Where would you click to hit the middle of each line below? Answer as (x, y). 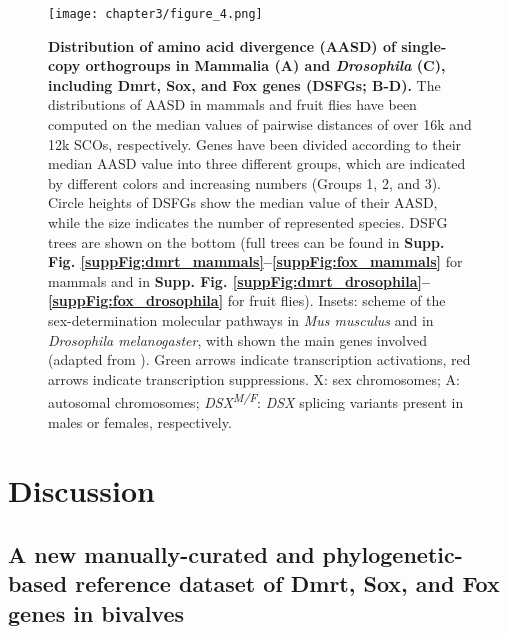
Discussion (81, 490)
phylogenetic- (392, 553)
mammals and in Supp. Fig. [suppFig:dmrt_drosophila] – (239, 280)
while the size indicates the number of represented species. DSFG (248, 222)
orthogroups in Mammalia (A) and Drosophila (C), (265, 65)
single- (424, 45)
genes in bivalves (96, 612)
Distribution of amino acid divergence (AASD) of (222, 45)
